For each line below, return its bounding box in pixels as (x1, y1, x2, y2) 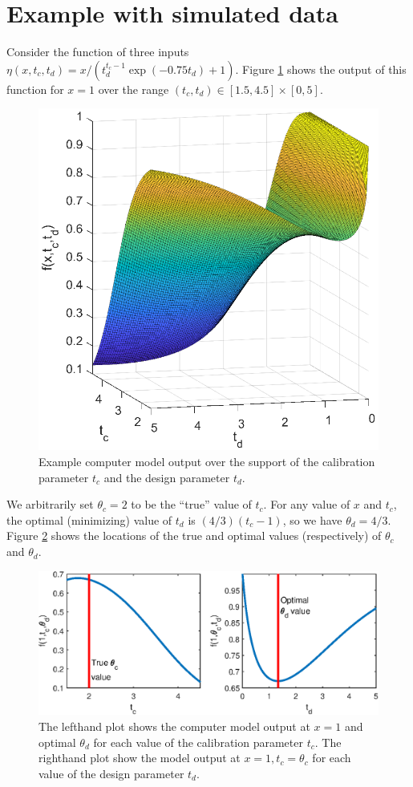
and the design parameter (103, 469, 230, 485)
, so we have (282, 511, 342, 528)
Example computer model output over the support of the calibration (38, 453, 375, 470)
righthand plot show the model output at (38, 749, 241, 766)
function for (6, 80, 64, 97)
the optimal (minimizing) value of (6, 511, 172, 528)
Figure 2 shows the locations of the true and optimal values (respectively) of (6, 527, 382, 544)
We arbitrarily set (6, 496, 94, 513)
